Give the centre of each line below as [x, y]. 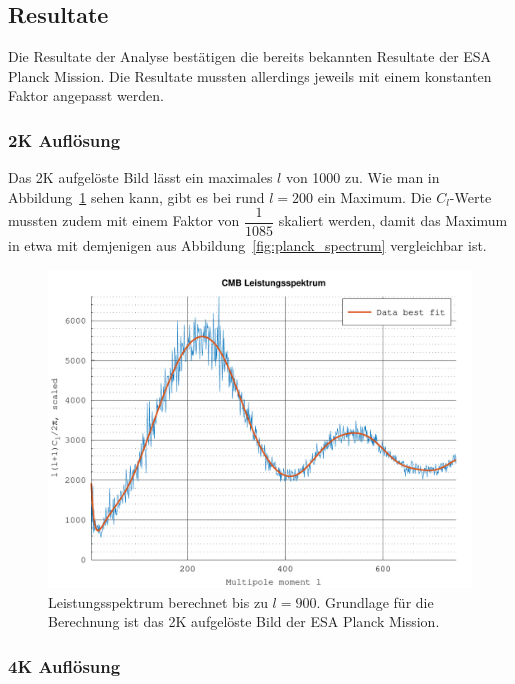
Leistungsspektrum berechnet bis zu [158, 601]
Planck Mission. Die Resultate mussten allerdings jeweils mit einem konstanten [250, 75]
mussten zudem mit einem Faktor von [124, 220]
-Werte [470, 196]
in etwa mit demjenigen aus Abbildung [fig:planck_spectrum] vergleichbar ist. [247, 245]
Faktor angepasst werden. [86, 95]
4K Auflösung [64, 665]
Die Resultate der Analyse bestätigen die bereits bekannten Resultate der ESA [250, 56]
